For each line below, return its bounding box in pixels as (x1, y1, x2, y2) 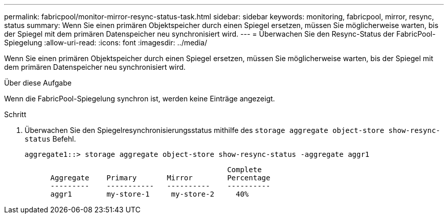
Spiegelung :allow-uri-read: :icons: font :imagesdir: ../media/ (4, 38, 207, 47)
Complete (227, 166, 262, 174)
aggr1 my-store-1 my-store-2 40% (50, 190, 249, 198)
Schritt (4, 110, 27, 119)
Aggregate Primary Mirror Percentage (50, 174, 271, 182)
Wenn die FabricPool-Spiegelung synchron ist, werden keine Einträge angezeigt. (4, 94, 275, 103)
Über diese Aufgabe (4, 78, 72, 87)
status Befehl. (25, 134, 76, 143)
